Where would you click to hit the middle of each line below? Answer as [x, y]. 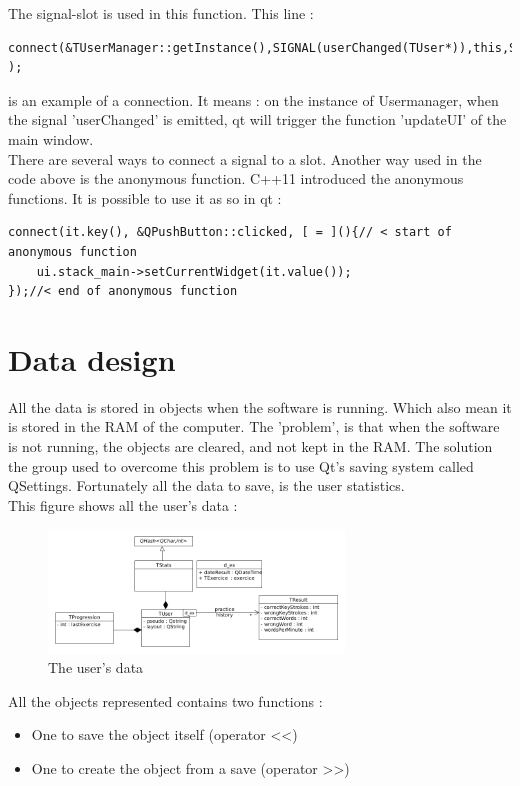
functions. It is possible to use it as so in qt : [145, 197]
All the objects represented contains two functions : [165, 700]
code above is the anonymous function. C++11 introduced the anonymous [236, 178]
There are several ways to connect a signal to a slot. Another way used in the [245, 158]
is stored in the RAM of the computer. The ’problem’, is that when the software [254, 426]
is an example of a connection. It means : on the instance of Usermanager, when [253, 99]
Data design [92, 358]
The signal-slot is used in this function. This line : [161, 13]
